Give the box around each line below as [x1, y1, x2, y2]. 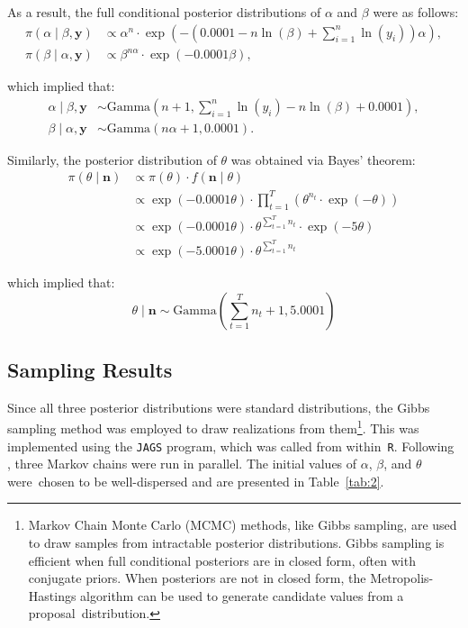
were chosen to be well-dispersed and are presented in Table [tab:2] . [7, 471, 384, 490]
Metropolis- [370, 569, 434, 587]
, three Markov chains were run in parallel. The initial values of [7, 454, 357, 473]
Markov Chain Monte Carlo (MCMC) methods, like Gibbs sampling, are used [28, 515, 457, 534]
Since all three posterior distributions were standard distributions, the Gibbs [7, 397, 430, 416]
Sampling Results [7, 355, 173, 383]
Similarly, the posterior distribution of [7, 150, 217, 168]
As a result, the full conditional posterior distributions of [7, 3, 321, 21]
